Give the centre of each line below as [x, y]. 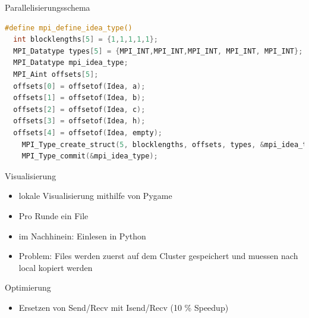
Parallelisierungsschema [48, 7]
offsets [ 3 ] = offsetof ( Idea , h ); [79, 121]
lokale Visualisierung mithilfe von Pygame [95, 196]
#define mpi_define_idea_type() [69, 28]
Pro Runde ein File [53, 215]
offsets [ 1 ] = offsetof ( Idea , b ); [79, 98]
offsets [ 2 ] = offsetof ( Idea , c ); [79, 109]
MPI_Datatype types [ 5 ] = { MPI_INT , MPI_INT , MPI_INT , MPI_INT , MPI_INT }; [158, 51]
